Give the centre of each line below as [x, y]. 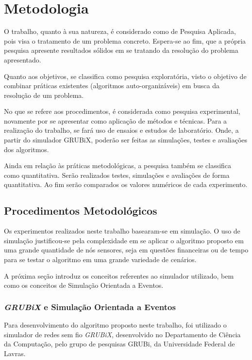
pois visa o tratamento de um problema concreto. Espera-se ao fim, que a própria [125, 40]
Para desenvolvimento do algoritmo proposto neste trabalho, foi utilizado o [115, 325]
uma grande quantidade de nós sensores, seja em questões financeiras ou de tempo [126, 250]
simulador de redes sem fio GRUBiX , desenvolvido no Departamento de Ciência [122, 334]
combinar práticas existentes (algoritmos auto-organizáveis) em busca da [112, 86]
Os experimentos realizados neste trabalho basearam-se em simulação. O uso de [122, 231]
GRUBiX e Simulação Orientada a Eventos [90, 306]
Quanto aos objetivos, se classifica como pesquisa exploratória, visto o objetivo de [125, 76]
